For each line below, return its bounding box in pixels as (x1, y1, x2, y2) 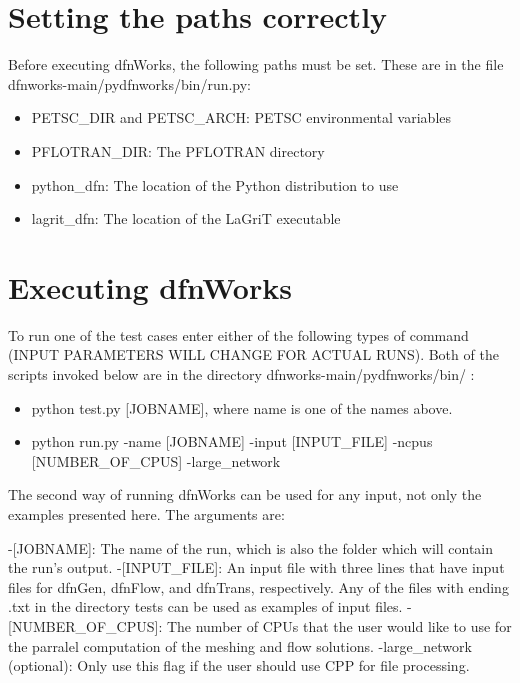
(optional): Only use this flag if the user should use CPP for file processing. (8, 655, 470, 676)
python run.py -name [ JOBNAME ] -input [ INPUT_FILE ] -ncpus (31, 431, 433, 452)
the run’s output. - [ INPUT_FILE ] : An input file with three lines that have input (8, 557, 505, 578)
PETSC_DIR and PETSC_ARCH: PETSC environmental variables (31, 107, 452, 128)
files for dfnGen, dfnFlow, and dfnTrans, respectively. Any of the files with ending (8, 576, 509, 597)
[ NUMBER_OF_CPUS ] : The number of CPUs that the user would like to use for (8, 615, 512, 636)
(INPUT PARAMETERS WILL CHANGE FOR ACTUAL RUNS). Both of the (8, 344, 499, 365)
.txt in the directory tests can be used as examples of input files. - (8, 596, 412, 617)
